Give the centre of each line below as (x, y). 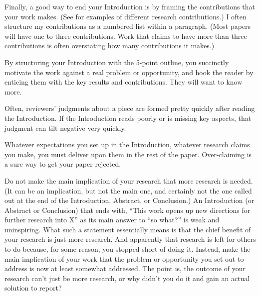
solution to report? (33, 288)
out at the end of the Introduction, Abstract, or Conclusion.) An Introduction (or (130, 200)
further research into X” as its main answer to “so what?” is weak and (112, 220)
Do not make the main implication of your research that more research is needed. (129, 180)
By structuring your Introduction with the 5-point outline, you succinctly (117, 62)
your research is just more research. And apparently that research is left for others (130, 239)
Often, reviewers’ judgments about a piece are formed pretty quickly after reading (130, 108)
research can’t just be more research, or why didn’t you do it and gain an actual (127, 278)
